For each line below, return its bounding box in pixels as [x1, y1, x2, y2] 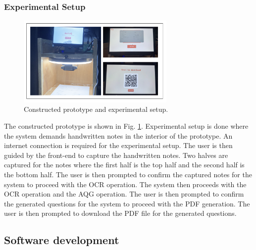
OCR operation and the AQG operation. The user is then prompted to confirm [4, 189, 244, 199]
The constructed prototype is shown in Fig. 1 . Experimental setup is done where [4, 121, 249, 131]
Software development [4, 232, 119, 248]
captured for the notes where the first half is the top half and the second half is [4, 159, 245, 170]
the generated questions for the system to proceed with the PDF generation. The [4, 198, 250, 208]
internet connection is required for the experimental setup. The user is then [4, 140, 233, 150]
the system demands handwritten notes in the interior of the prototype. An [4, 130, 233, 141]
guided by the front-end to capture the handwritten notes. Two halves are [4, 150, 228, 160]
